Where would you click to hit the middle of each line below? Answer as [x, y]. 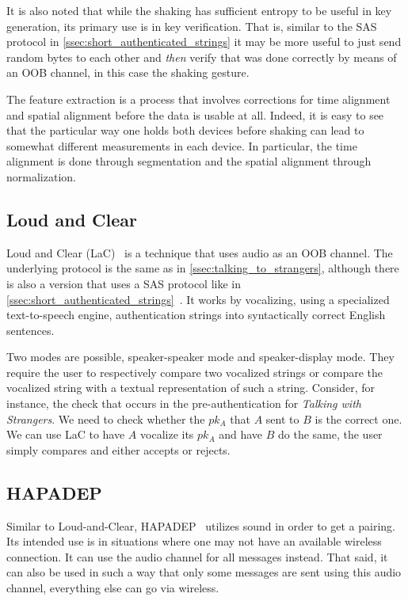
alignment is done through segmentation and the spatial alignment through [189, 161]
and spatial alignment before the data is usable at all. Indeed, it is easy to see [195, 114]
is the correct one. [358, 418]
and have [241, 434]
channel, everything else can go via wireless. [113, 588]
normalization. [41, 176]
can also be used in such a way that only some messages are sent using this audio [204, 572]
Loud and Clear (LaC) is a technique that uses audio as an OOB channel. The [200, 252]
